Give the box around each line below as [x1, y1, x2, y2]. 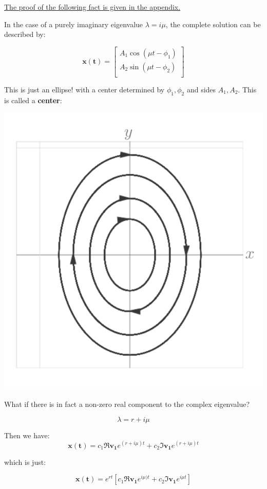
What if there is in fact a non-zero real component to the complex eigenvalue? [4, 399, 250, 409]
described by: [4, 29, 46, 40]
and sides [186, 84, 216, 94]
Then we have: [4, 429, 50, 440]
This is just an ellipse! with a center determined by [4, 84, 165, 94]
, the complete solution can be [165, 18, 261, 29]
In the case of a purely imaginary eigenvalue [4, 18, 143, 29]
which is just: [4, 456, 46, 467]
